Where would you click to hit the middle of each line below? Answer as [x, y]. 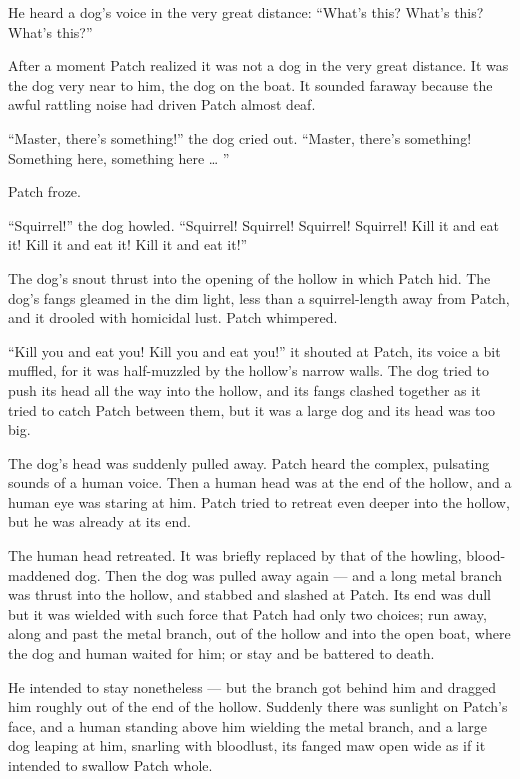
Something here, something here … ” [119, 157]
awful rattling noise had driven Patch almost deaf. [162, 104]
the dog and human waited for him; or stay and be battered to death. [221, 653]
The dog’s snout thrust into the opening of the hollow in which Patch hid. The [249, 277]
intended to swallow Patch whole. [110, 765]
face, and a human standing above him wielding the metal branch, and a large [247, 725]
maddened [39, 574]
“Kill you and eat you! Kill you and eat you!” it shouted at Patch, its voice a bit [254, 350]
